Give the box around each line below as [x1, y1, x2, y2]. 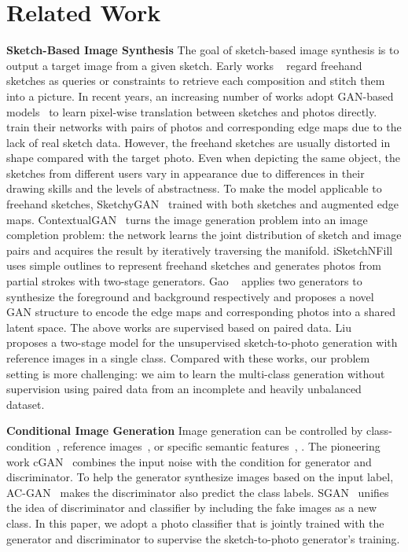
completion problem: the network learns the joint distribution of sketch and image [6, 226, 402, 243]
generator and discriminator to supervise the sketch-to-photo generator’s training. [6, 530, 400, 546]
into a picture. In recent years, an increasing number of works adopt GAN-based [6, 87, 394, 104]
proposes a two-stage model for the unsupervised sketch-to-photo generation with [6, 334, 398, 351]
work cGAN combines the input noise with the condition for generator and [6, 453, 372, 469]
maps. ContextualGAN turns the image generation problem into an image [6, 211, 368, 227]
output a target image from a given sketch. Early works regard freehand [6, 57, 362, 73]
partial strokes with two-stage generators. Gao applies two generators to [6, 273, 362, 289]
